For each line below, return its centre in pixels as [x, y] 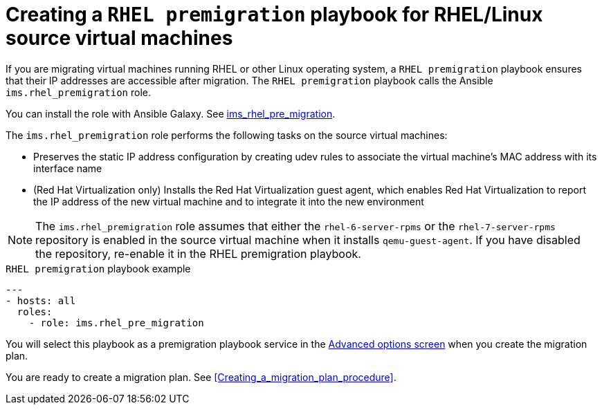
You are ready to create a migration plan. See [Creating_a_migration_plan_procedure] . [201, 377]
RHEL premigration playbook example [98, 268]
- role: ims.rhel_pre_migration [116, 323]
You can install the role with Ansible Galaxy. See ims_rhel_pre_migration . [171, 113]
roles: [35, 311]
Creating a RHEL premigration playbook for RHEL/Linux [274, 15]
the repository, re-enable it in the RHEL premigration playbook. [198, 253]
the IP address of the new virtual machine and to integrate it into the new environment [229, 201]
